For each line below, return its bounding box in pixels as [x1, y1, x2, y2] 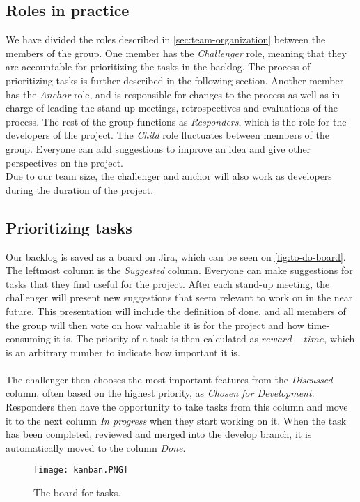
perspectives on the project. [6, 155, 124, 169]
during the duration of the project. [6, 182, 154, 197]
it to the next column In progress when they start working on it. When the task [6, 413, 347, 427]
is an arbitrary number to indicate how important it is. [6, 344, 240, 359]
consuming [6, 331, 51, 346]
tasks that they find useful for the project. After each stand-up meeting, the [6, 276, 330, 291]
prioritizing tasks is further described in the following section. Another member [6, 73, 344, 87]
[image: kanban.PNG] [33, 465, 129, 476]
